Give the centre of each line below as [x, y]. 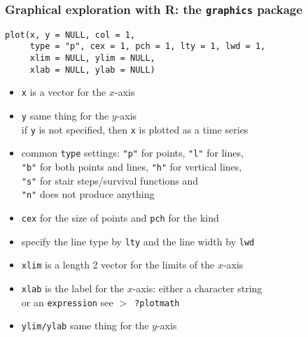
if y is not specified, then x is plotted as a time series [135, 129]
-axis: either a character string [197, 288]
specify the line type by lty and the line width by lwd [138, 241]
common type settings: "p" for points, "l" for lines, [132, 153]
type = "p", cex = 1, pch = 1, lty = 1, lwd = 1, [148, 46]
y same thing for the [65, 116]
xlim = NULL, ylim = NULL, [92, 58]
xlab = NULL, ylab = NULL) [92, 70]
